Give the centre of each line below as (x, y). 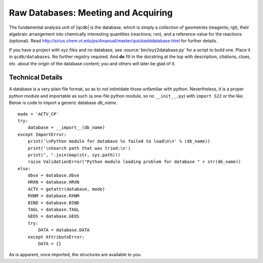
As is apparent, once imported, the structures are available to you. (75, 255)
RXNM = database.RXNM (54, 196)
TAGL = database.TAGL (54, 210)
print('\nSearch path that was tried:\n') (79, 148)
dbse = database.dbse (54, 175)
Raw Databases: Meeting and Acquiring (91, 13)
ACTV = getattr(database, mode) (66, 189)
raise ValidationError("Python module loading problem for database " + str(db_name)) (134, 162)
